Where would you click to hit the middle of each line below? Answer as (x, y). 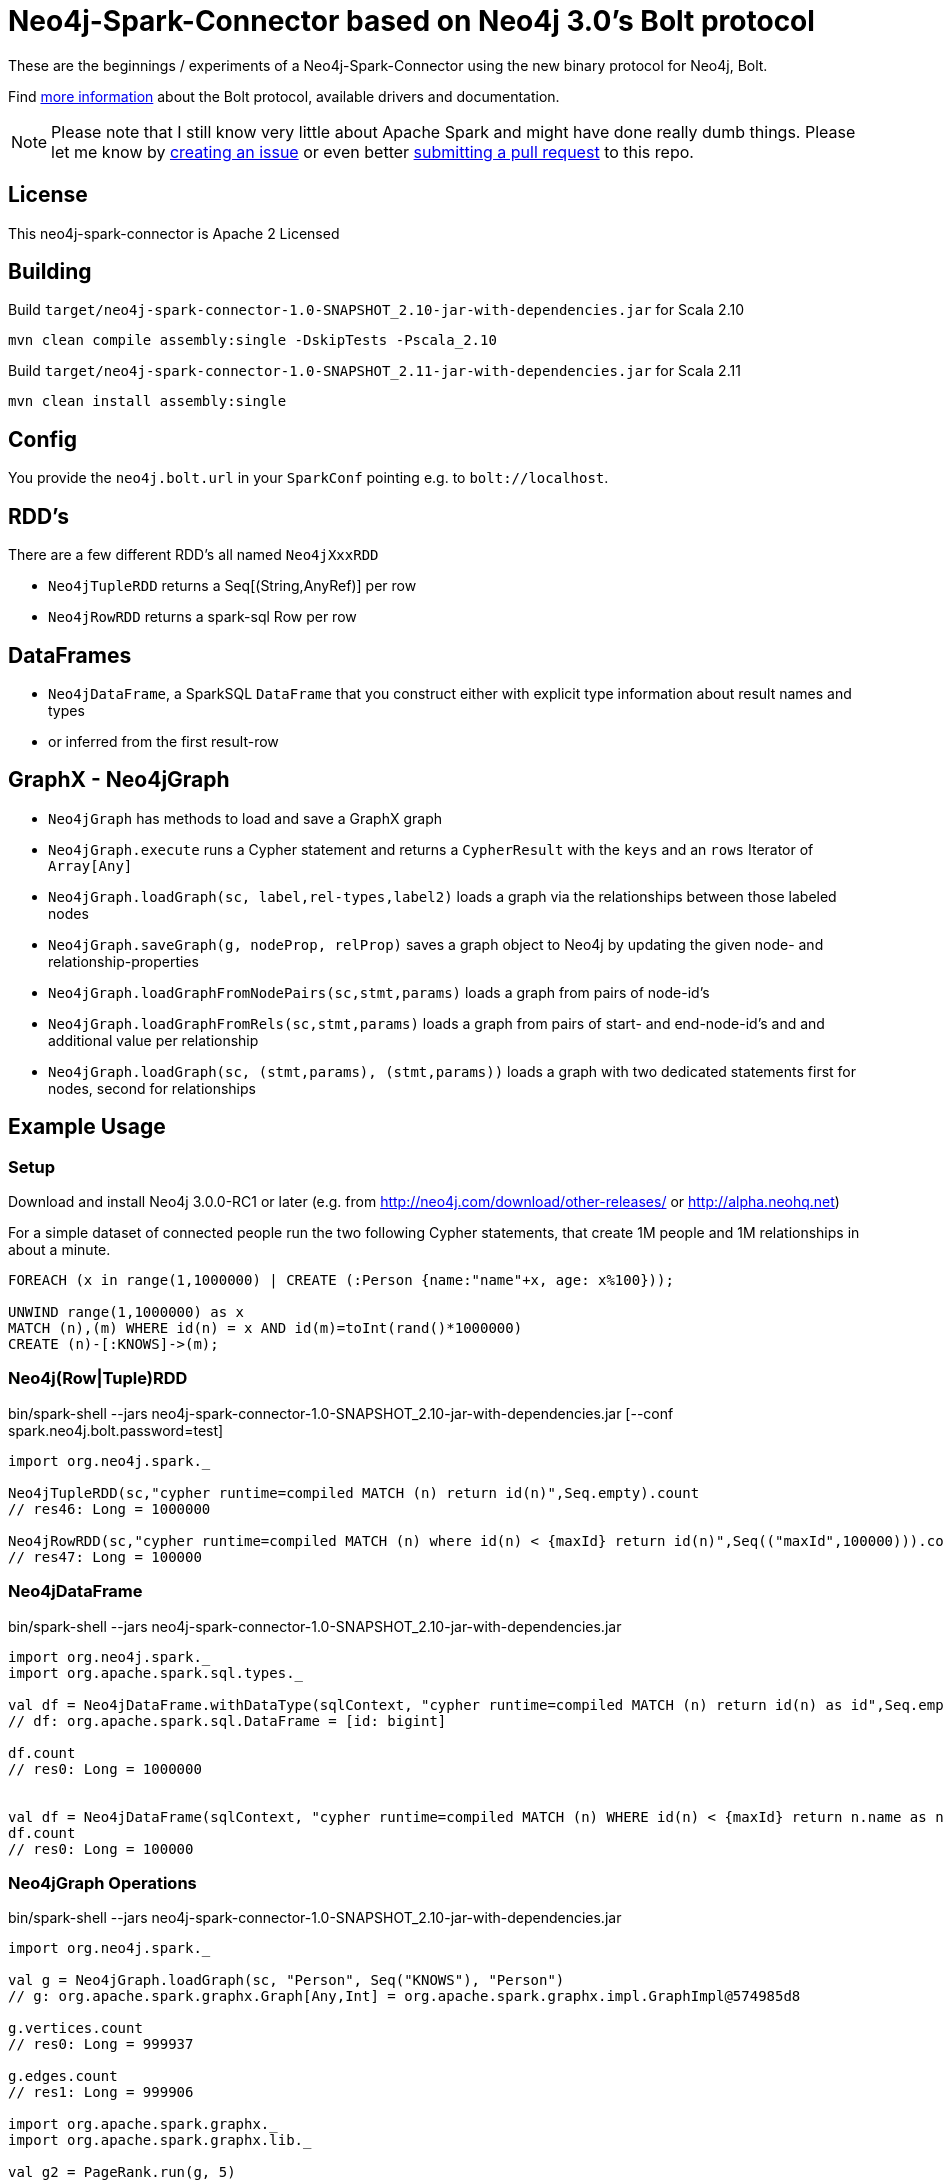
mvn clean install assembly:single (147, 401)
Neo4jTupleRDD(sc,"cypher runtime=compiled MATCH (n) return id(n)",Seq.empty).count (354, 1492)
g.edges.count (63, 2076)
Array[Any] (90, 865)
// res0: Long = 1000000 (105, 1768)
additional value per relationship (153, 1040)
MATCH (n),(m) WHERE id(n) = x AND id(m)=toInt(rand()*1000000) (265, 1328)
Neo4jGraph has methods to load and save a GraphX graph (245, 818)
